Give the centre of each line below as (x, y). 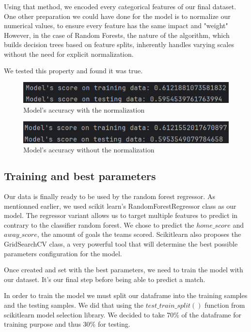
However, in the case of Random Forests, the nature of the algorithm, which (117, 35)
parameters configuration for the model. (63, 253)
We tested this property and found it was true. (73, 70)
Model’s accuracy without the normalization (89, 150)
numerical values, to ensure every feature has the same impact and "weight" (116, 25)
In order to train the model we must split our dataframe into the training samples (126, 295)
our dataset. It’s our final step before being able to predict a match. (105, 279)
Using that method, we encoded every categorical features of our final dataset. (120, 6)
